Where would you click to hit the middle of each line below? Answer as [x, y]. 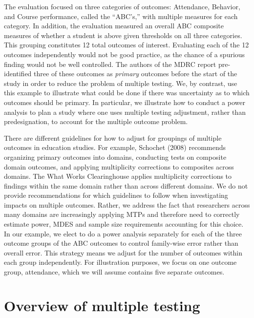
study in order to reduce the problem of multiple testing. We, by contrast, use [121, 83]
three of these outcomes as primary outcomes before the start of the [136, 74]
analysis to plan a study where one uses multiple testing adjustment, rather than [125, 112]
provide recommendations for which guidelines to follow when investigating [116, 195]
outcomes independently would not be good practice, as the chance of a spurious [125, 54]
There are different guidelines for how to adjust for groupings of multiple [113, 138]
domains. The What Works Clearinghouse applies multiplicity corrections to [118, 176]
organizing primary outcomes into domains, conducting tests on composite [115, 157]
